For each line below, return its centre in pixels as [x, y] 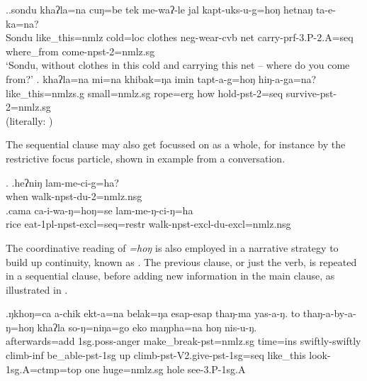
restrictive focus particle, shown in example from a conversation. [146, 158]
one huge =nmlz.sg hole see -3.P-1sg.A [165, 369]
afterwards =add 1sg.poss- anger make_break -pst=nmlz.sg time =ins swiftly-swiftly [183, 341]
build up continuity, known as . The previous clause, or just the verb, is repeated [181, 261]
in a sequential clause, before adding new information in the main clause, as [170, 276]
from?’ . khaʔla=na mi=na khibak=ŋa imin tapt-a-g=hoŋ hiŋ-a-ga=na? [161, 78]
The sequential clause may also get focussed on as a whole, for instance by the [176, 144]
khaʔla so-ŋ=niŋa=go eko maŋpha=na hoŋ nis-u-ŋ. [147, 327]
